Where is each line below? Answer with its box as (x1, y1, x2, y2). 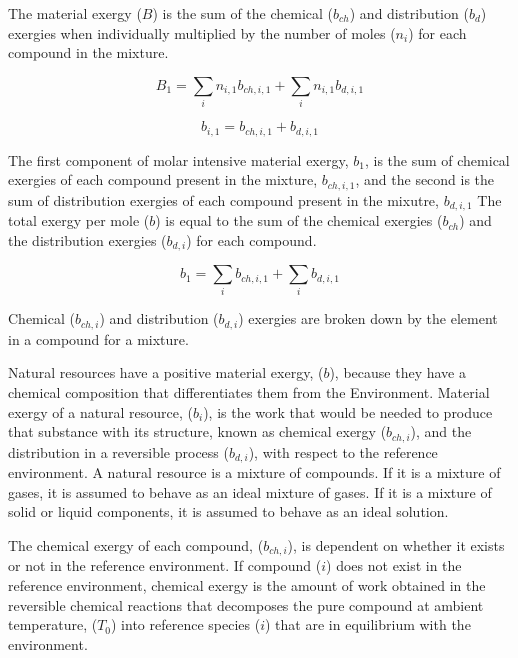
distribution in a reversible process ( (8, 441, 229, 462)
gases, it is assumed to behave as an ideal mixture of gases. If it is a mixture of (8, 481, 492, 502)
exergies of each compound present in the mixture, (8, 169, 318, 190)
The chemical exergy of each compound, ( (8, 534, 264, 555)
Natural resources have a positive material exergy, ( (8, 362, 324, 383)
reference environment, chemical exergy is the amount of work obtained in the (8, 575, 486, 595)
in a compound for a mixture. (8, 328, 189, 349)
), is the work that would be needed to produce (203, 401, 493, 422)
